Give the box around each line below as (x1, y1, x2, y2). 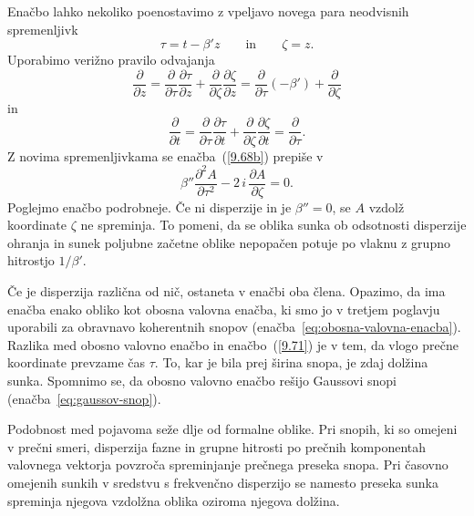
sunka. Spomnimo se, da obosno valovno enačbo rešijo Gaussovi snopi (7, 371, 397, 389)
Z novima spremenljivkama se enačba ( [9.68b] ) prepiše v (7, 146, 324, 165)
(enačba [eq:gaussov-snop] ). (7, 388, 161, 408)
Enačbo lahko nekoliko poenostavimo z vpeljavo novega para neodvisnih (7, 2, 409, 20)
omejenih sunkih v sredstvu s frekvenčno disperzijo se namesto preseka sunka (7, 472, 438, 491)
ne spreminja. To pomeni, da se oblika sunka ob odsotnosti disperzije (80, 215, 467, 234)
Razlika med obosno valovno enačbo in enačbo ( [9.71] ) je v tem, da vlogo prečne (7, 335, 459, 354)
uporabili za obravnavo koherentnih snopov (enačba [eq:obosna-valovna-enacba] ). (7, 317, 461, 336)
